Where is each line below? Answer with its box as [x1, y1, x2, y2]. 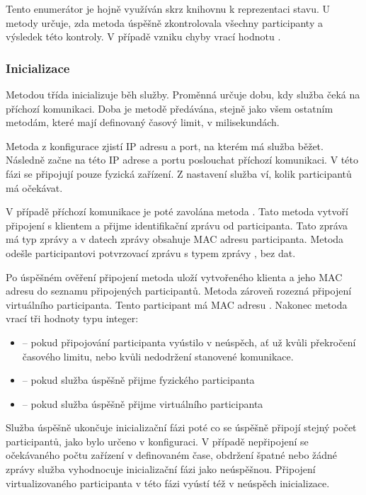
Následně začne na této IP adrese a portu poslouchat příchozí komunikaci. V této [6, 152, 358, 167]
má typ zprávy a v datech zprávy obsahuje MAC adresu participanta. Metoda [6, 232, 344, 246]
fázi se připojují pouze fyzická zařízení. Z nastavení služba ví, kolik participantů [6, 166, 352, 181]
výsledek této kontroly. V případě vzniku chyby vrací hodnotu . [6, 29, 281, 44]
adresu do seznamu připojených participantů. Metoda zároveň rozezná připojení [6, 283, 352, 298]
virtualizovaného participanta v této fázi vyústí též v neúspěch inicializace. [6, 475, 330, 490]
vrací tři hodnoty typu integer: [6, 311, 139, 326]
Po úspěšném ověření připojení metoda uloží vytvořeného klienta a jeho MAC [6, 269, 343, 284]
